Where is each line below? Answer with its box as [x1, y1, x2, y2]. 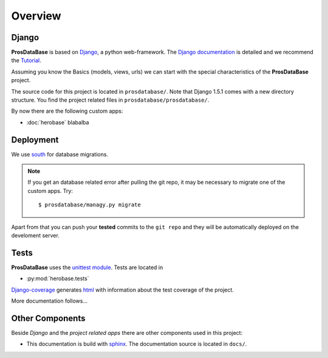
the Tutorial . [11, 57, 42, 64]
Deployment [11, 135, 59, 145]
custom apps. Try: [27, 187, 73, 194]
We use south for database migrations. [11, 150, 109, 158]
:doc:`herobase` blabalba [26, 119, 89, 126]
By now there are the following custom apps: [11, 107, 123, 115]
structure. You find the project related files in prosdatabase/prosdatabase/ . [11, 96, 210, 104]
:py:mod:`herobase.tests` [26, 275, 89, 283]
